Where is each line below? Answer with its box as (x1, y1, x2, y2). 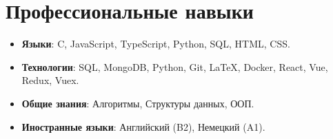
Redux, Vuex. (21, 73, 79, 87)
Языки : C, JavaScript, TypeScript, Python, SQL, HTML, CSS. (21, 36, 290, 51)
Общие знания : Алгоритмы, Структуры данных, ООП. (21, 96, 254, 110)
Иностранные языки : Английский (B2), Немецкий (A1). (21, 119, 265, 133)
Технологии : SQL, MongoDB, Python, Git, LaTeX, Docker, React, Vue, (21, 59, 328, 74)
